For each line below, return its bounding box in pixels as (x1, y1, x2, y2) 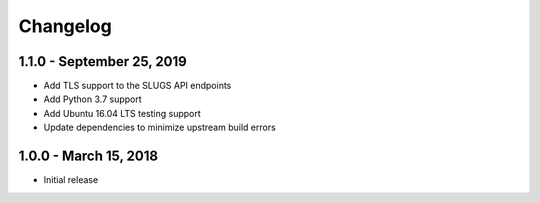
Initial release (43, 174, 99, 186)
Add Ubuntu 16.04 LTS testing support (43, 107, 202, 119)
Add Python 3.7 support (43, 93, 142, 105)
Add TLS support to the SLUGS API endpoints (43, 80, 232, 92)
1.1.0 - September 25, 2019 (18, 53, 187, 70)
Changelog (18, 15, 112, 37)
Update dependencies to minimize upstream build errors (43, 121, 277, 134)
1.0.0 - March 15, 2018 (18, 148, 159, 165)
